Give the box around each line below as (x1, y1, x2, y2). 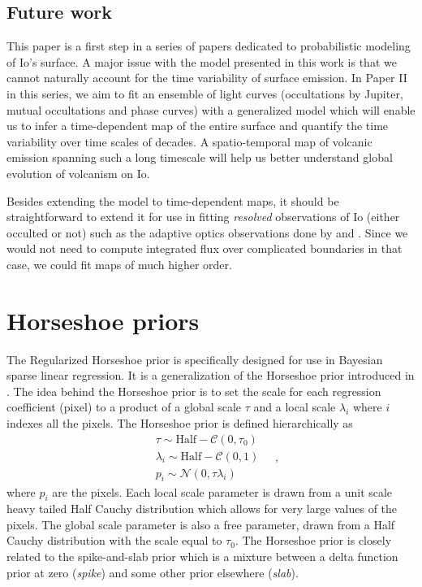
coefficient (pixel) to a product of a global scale (6, 398, 242, 415)
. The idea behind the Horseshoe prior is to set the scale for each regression (6, 382, 381, 399)
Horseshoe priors (6, 303, 200, 337)
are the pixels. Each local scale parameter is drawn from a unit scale (52, 483, 393, 500)
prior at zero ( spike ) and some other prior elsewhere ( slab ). (6, 563, 299, 580)
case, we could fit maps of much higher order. (6, 255, 232, 272)
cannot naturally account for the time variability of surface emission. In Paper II (6, 69, 407, 86)
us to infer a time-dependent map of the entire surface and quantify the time (6, 117, 389, 134)
